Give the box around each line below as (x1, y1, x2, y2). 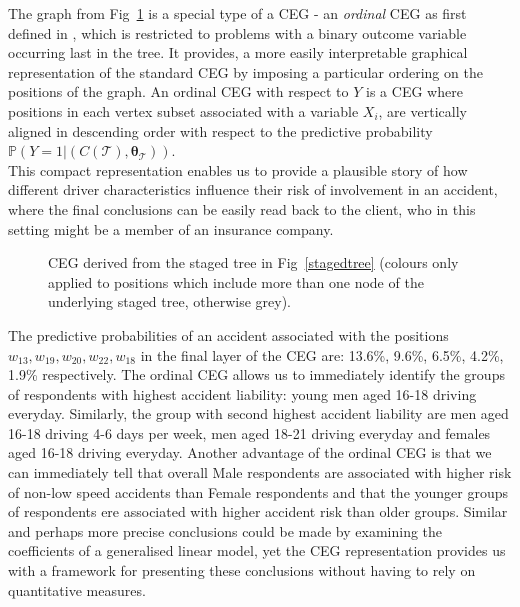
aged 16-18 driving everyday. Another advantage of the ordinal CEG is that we (8, 442, 492, 463)
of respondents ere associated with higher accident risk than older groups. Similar (8, 501, 508, 522)
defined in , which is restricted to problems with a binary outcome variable (8, 22, 467, 43)
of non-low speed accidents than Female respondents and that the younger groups (8, 481, 509, 502)
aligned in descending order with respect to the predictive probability (8, 120, 433, 141)
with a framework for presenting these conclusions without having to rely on (8, 560, 476, 581)
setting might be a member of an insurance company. (8, 218, 334, 239)
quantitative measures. (8, 579, 146, 600)
